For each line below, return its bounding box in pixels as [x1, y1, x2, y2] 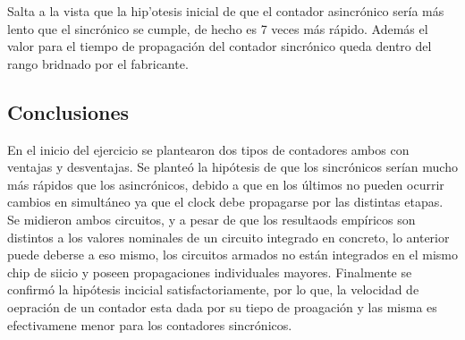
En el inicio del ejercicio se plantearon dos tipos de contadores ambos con [7, 140, 410, 158]
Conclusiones [7, 98, 130, 125]
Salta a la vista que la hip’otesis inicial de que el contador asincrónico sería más [7, 2, 444, 20]
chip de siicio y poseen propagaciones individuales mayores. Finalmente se [7, 262, 412, 281]
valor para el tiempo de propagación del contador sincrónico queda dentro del [7, 37, 432, 55]
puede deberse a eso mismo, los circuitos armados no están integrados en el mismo [7, 245, 458, 264]
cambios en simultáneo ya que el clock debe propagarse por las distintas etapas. [7, 192, 444, 211]
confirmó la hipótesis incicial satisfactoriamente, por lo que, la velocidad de [7, 280, 419, 299]
